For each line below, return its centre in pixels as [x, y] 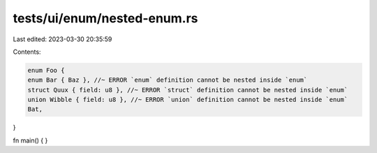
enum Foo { [46, 70]
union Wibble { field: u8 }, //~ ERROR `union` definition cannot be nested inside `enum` [188, 100]
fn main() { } [30, 140]
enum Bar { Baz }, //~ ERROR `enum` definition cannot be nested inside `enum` [168, 80]
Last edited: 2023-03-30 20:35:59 [62, 39]
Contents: [27, 52]
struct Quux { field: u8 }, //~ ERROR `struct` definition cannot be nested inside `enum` [188, 90]
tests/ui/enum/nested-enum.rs [105, 18]
